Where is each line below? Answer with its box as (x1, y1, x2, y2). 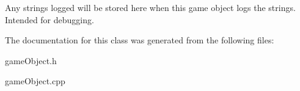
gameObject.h (5, 54, 57, 67)
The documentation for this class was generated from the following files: (5, 34, 274, 46)
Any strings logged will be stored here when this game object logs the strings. (5, 1, 296, 13)
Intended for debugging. (5, 13, 94, 26)
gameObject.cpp (5, 75, 65, 87)
